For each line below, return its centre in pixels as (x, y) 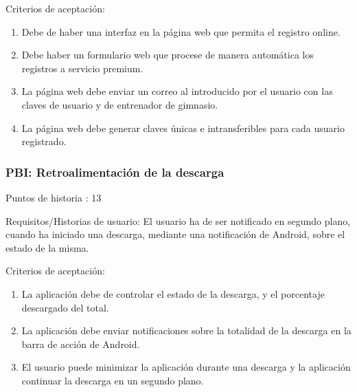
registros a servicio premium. (82, 68)
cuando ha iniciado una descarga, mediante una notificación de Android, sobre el (175, 234)
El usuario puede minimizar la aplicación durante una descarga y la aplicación (186, 367)
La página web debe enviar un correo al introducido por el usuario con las (177, 91)
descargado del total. (65, 307)
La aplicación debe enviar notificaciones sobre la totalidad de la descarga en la (186, 330)
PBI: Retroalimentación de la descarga (115, 172)
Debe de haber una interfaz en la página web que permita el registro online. (181, 31)
